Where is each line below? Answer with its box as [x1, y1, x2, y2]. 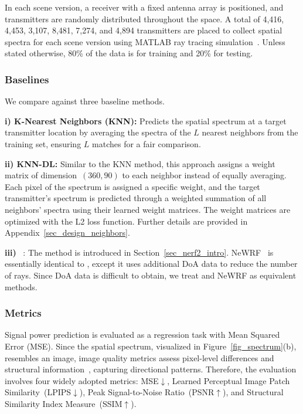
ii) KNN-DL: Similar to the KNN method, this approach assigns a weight [5, 157, 275, 169]
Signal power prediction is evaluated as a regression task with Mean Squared [5, 328, 280, 341]
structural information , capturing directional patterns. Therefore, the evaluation [5, 363, 297, 375]
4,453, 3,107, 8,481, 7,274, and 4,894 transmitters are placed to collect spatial [5, 24, 282, 36]
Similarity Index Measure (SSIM [5, 397, 122, 409]
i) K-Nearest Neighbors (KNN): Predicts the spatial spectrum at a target [5, 114, 287, 127]
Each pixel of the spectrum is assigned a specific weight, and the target [5, 180, 260, 192]
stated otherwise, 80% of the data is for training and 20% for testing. [5, 47, 253, 59]
